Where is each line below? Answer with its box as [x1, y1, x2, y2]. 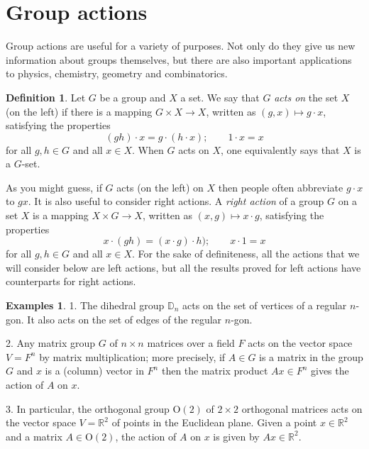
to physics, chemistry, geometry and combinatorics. [6, 66, 228, 81]
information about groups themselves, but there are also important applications [6, 52, 352, 67]
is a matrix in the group [259, 349, 363, 364]
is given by [213, 428, 260, 443]
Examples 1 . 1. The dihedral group [6, 298, 165, 313]
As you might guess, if [6, 179, 102, 194]
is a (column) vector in [45, 363, 144, 378]
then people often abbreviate [218, 179, 343, 194]
